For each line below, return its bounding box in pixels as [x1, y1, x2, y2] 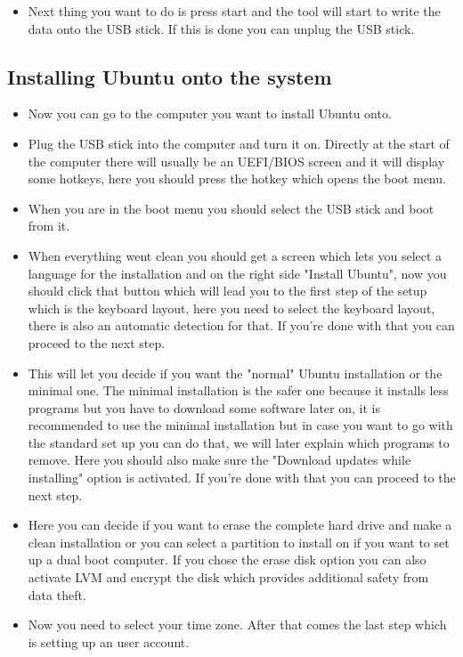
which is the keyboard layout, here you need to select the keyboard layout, [28, 298, 435, 317]
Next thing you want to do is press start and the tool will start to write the [28, 2, 441, 20]
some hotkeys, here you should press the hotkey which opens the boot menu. [28, 169, 446, 188]
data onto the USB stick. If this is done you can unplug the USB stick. [28, 19, 415, 37]
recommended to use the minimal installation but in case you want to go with [28, 416, 453, 434]
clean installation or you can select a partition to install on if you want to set [28, 532, 450, 551]
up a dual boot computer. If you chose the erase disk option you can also [28, 550, 426, 569]
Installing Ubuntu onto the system [7, 62, 332, 90]
